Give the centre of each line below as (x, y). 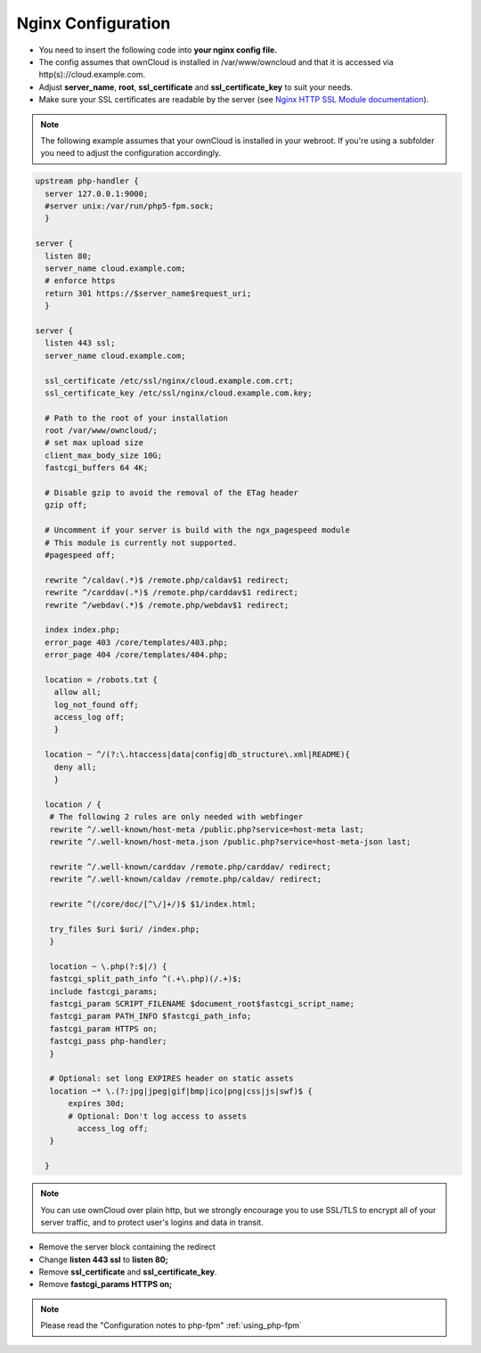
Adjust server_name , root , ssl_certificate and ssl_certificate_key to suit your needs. (196, 87)
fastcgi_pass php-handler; (108, 1041)
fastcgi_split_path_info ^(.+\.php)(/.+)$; (146, 979)
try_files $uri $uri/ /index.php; (125, 929)
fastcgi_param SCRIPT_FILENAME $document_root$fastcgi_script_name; (202, 1004)
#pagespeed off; (80, 555)
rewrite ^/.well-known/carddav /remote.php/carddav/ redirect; (190, 867)
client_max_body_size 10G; (104, 455)
